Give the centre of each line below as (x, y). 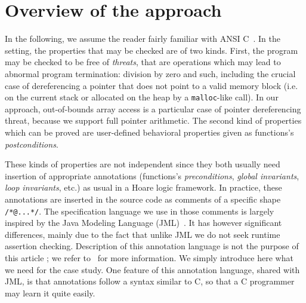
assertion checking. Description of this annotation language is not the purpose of (152, 246)
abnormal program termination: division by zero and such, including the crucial (150, 73)
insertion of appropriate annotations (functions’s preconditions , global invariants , (152, 175)
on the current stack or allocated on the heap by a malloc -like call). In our (142, 97)
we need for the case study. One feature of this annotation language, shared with (152, 269)
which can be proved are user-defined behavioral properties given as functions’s (149, 132)
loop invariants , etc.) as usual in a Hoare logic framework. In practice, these (143, 187)
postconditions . (32, 144)
